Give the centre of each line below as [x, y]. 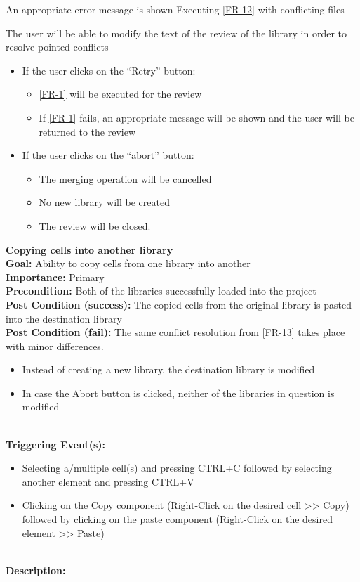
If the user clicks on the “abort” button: [108, 155]
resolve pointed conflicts [57, 47]
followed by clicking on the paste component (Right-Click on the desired [177, 519]
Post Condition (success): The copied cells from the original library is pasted [179, 304]
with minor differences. [55, 345]
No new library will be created [104, 202]
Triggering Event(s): [56, 444]
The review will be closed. [95, 225]
